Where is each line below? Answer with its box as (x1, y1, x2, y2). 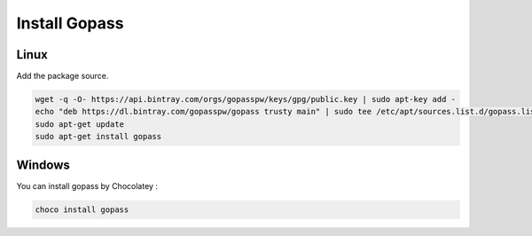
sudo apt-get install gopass (35, 131, 162, 142)
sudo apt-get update (35, 119, 124, 129)
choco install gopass (35, 204, 129, 215)
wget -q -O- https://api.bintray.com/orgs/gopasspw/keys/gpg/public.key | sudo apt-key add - (35, 94, 457, 105)
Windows (16, 157, 70, 172)
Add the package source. (16, 71, 109, 82)
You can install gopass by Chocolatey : (16, 180, 159, 191)
